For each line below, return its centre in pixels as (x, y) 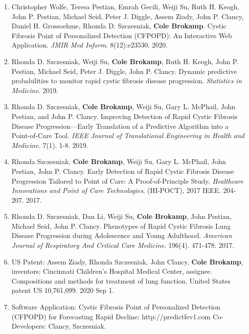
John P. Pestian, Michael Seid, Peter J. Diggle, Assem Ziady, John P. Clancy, (127, 16)
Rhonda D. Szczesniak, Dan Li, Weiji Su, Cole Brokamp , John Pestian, (122, 216)
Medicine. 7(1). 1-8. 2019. (50, 145)
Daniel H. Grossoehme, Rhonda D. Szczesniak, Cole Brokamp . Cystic (119, 26)
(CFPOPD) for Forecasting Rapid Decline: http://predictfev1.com (111, 316)
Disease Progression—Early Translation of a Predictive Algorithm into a (120, 126)
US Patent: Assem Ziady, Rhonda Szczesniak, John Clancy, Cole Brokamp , (127, 261)
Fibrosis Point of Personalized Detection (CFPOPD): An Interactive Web (122, 35)
